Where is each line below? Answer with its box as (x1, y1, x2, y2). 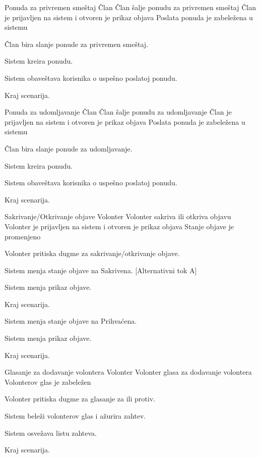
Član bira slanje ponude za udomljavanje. (5, 143, 133, 154)
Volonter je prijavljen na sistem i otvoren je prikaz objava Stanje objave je (5, 221, 234, 231)
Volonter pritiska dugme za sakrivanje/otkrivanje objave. (5, 248, 180, 259)
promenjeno (5, 231, 41, 241)
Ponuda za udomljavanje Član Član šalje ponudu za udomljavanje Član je (5, 107, 232, 117)
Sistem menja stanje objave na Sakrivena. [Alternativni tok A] (5, 265, 197, 275)
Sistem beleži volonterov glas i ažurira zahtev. (5, 411, 146, 421)
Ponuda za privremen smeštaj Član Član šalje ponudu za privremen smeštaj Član (5, 2, 256, 12)
